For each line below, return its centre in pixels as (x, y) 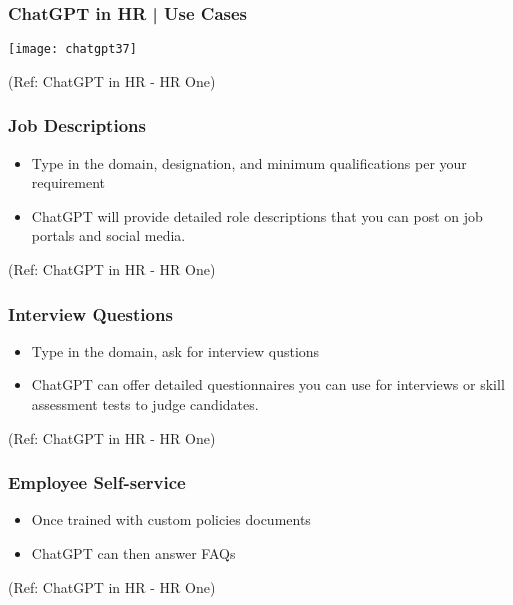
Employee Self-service (97, 482)
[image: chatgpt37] (72, 49)
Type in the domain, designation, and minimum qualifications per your (249, 162)
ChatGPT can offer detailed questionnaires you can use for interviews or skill (268, 384)
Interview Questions (90, 313)
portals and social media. (108, 235)
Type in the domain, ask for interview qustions (175, 350)
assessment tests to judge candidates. (145, 404)
